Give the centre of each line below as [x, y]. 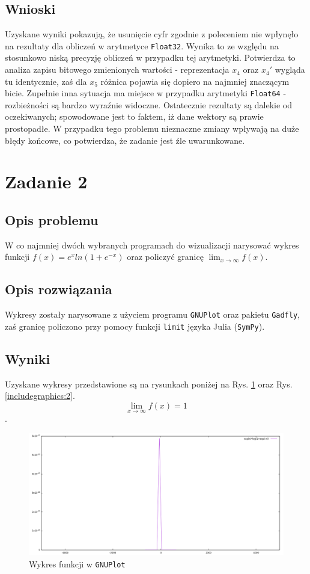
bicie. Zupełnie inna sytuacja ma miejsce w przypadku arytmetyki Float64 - [146, 93]
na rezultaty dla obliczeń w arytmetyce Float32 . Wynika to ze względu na [142, 45]
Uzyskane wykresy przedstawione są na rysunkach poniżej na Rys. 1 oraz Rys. [149, 384]
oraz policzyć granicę [165, 257]
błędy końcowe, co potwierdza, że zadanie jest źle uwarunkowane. [125, 140]
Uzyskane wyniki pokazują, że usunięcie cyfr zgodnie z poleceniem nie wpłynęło [152, 34]
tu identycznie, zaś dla [46, 81]
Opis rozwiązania [59, 289]
